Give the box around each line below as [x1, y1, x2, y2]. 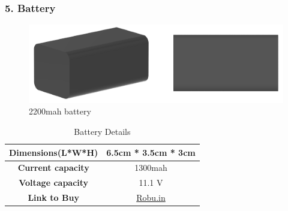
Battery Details [74, 125, 131, 137]
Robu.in [136, 191, 166, 204]
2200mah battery [29, 105, 91, 117]
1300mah [134, 161, 167, 174]
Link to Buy [28, 191, 79, 204]
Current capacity [17, 161, 89, 174]
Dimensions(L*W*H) [9, 146, 98, 158]
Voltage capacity [19, 176, 89, 189]
